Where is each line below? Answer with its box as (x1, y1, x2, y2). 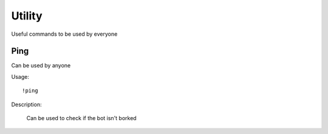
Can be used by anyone (11, 62, 71, 69)
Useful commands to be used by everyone (11, 30, 118, 38)
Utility (11, 9, 43, 22)
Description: (11, 101, 42, 108)
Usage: (11, 73, 30, 80)
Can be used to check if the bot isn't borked (26, 115, 137, 122)
